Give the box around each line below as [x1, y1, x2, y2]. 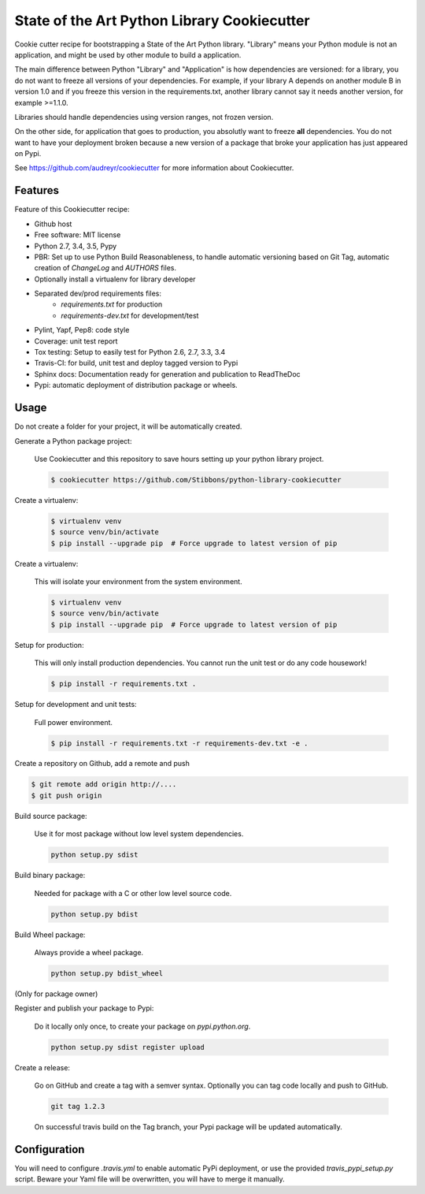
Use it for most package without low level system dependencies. [34, 829, 244, 839]
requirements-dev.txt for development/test [61, 311, 199, 320]
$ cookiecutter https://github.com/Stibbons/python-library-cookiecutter [50, 475, 342, 484]
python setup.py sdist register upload [50, 1043, 205, 1051]
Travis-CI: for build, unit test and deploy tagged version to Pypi [34, 359, 238, 368]
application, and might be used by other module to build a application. [14, 50, 242, 59]
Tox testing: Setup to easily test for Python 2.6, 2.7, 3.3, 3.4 [34, 348, 226, 357]
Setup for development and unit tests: [14, 700, 137, 709]
